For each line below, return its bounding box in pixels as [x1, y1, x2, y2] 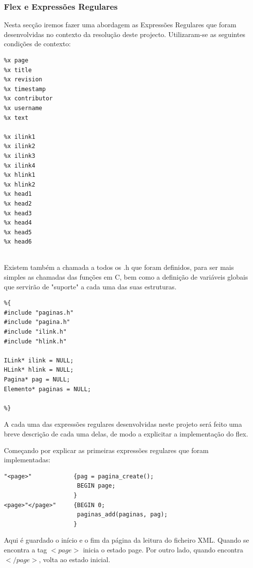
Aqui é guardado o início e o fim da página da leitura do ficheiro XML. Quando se [4, 535, 249, 545]
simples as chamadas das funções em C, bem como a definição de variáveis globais [4, 272, 248, 282]
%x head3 [4, 209, 32, 217]
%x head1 [4, 190, 32, 198]
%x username [4, 104, 42, 112]
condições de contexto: [4, 38, 71, 49]
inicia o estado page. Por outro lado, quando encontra [83, 544, 243, 554]
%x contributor [4, 95, 53, 102]
